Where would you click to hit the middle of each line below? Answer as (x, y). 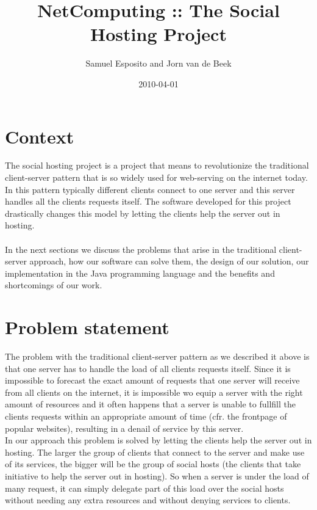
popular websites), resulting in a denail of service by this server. (124, 428)
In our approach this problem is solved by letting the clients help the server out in (158, 440)
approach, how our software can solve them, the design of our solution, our (169, 261)
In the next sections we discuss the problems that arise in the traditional (141, 249)
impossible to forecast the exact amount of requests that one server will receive (152, 380)
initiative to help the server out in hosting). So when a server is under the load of (157, 476)
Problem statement (87, 327)
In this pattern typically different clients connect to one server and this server (150, 189)
